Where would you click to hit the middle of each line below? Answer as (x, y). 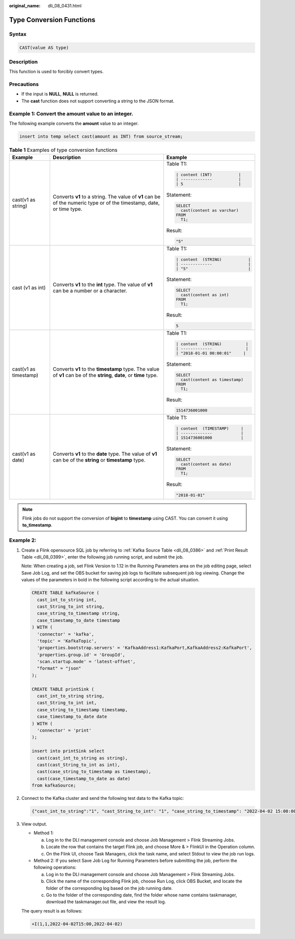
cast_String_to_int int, (67, 703)
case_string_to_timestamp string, (79, 614)
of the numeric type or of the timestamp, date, (106, 203)
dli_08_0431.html (65, 6)
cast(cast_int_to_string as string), (82, 758)
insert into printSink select (68, 751)
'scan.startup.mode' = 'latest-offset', (86, 662)
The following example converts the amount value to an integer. (74, 123)
